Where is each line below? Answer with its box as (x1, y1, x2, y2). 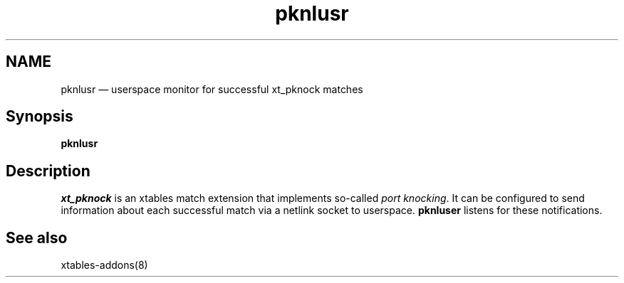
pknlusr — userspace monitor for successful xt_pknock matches (61, 82, 363, 95)
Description (6, 161, 90, 180)
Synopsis (6, 107, 73, 126)
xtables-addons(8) (61, 259, 148, 272)
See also (6, 228, 68, 247)
